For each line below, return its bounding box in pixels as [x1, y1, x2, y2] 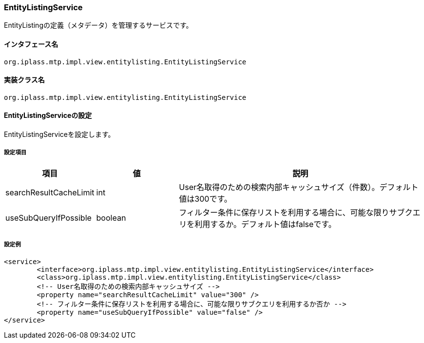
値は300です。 [179, 193, 232, 204]
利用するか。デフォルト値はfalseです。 [194, 219, 336, 229]
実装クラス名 [4, 76, 45, 84]
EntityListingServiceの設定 [4, 111, 92, 120]
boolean [96, 212, 126, 223]
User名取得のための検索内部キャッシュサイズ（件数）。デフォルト [179, 182, 419, 192]
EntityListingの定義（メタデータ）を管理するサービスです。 [4, 21, 193, 30]
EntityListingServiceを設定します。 [4, 130, 115, 139]
